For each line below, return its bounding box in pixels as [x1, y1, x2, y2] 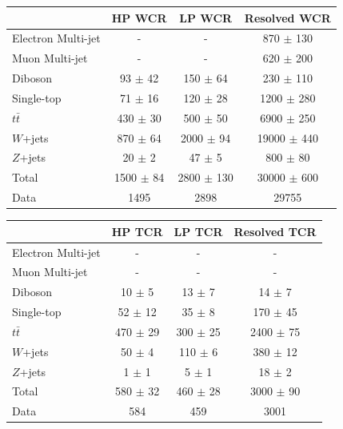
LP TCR [173, 223, 223, 239]
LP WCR [179, 9, 233, 26]
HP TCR [111, 223, 163, 239]
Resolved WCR [244, 9, 331, 26]
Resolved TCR [233, 223, 317, 239]
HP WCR [111, 9, 167, 26]
